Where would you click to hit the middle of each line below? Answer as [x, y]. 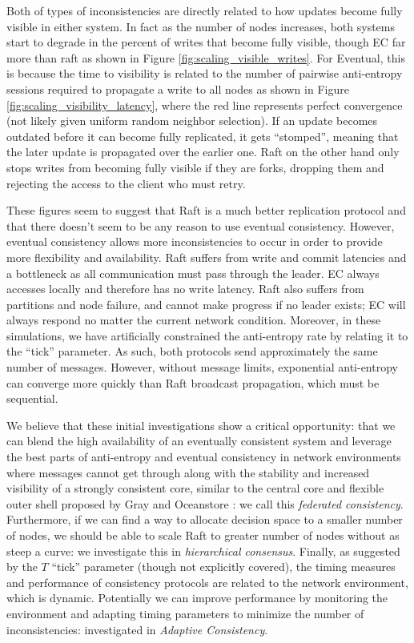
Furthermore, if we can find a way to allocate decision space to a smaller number [205, 519]
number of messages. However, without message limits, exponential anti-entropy [202, 367]
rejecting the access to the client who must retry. [126, 183]
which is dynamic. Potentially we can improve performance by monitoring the [197, 598]
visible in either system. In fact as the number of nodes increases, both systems [201, 26]
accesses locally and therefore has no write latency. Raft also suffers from [185, 289]
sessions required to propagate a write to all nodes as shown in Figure [178, 88]
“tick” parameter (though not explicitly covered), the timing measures [223, 567]
